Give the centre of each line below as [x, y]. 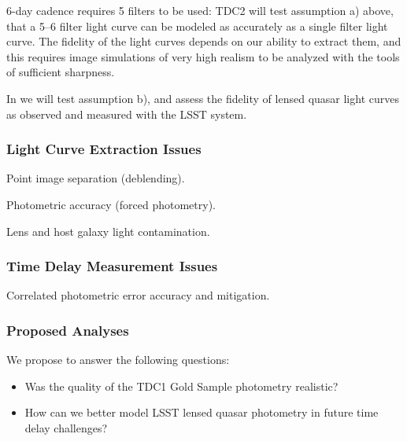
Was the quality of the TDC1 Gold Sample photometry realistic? [181, 386]
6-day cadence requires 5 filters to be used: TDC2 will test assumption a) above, [200, 10]
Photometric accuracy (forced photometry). [111, 204]
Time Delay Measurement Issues [112, 266]
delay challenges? [66, 427]
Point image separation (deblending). [96, 178]
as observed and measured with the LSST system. [127, 114]
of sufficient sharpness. [61, 72]
